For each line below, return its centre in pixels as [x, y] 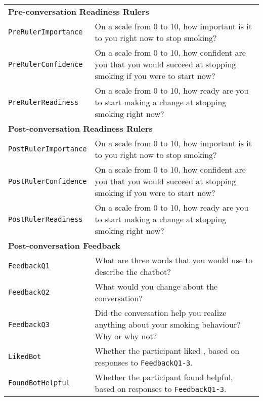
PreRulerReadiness [43, 102]
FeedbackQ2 [29, 292]
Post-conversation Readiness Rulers [80, 128]
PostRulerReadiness [46, 219]
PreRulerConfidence [46, 64]
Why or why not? [126, 336]
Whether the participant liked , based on [167, 351]
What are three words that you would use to [174, 260]
